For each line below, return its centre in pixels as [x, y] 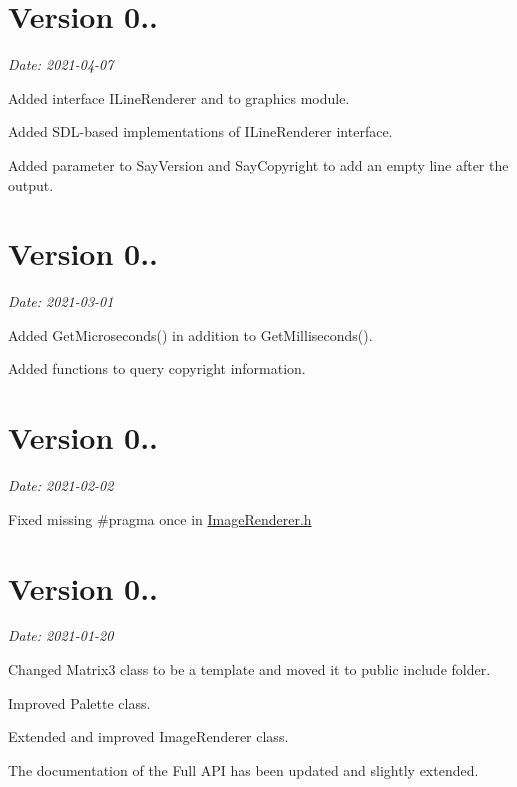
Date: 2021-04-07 [61, 64]
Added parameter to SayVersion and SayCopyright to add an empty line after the [258, 164]
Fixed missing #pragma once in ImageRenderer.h [160, 518]
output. [31, 184]
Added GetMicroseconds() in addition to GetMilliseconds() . [190, 334]
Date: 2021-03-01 [61, 301]
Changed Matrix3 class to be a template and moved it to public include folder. [249, 669]
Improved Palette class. [79, 702]
